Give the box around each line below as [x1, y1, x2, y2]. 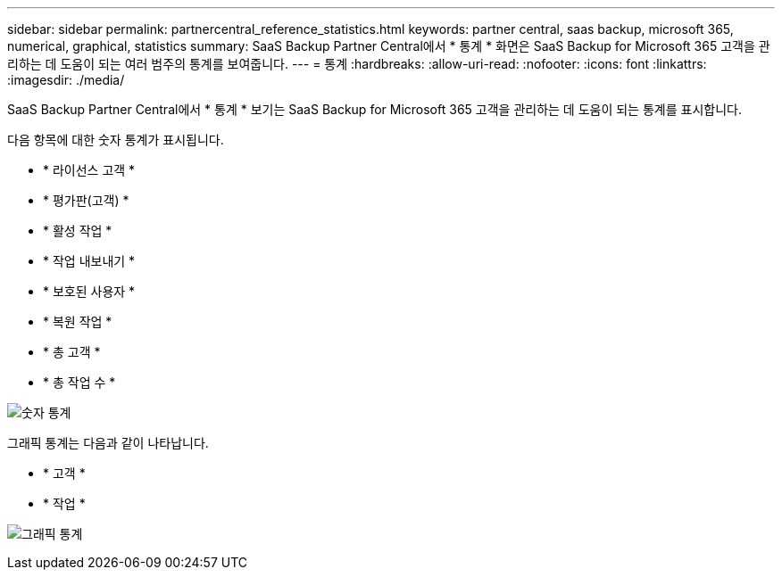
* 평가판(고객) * [43, 193, 129, 208]
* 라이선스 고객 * [43, 162, 136, 177]
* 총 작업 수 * [43, 375, 116, 390]
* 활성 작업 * [43, 223, 112, 238]
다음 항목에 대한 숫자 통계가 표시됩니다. [7, 132, 224, 147]
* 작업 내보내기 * [43, 253, 136, 268]
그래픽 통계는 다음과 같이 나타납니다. [7, 435, 209, 450]
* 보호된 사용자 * [43, 284, 136, 299]
